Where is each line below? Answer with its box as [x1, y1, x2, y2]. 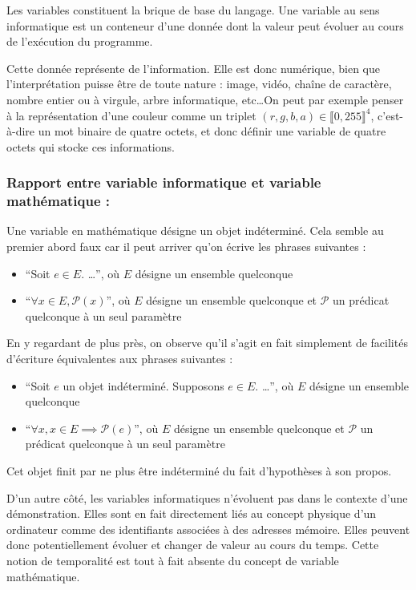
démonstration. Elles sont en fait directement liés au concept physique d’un [6, 505, 377, 522]
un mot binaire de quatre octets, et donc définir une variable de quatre [38, 123, 386, 139]
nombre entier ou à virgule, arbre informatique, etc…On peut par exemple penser [6, 91, 404, 107]
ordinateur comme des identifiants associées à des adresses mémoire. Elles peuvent [6, 520, 410, 537]
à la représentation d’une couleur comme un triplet [6, 107, 256, 123]
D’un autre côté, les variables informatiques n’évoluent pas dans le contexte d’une [6, 489, 408, 506]
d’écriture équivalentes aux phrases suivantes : [6, 350, 233, 367]
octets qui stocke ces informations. [6, 138, 175, 155]
